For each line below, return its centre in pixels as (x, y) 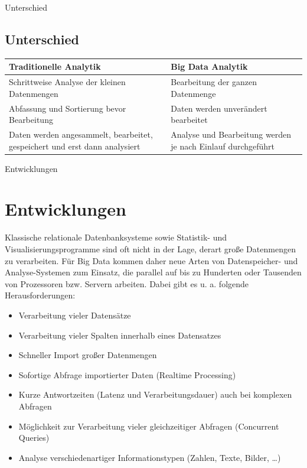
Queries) (34, 438)
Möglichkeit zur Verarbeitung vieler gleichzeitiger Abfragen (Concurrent (149, 426)
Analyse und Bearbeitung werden (231, 134)
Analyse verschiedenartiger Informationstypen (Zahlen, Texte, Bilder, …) (150, 457)
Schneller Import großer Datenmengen (88, 355)
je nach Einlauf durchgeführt (223, 146)
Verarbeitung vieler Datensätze (75, 315)
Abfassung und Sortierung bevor (68, 108)
